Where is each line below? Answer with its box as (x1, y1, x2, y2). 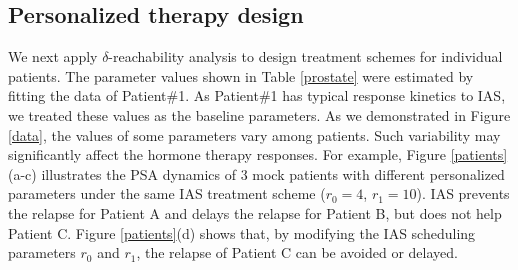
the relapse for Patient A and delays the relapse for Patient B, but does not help (8, 202, 502, 223)
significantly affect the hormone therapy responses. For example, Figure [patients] (8, 144, 508, 165)
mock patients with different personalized (252, 163, 505, 184)
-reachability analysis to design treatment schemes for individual (108, 46, 503, 67)
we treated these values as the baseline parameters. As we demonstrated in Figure (8, 104, 511, 125)
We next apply (8, 46, 98, 67)
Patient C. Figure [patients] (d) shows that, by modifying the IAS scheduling (8, 222, 476, 243)
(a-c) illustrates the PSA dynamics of (8, 163, 236, 184)
